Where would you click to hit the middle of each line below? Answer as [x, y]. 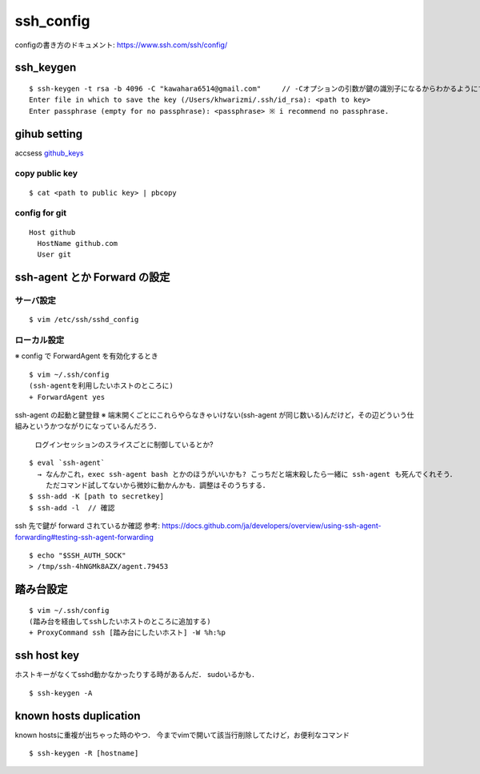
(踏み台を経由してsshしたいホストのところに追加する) [120, 622]
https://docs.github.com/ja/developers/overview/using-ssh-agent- [271, 526]
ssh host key [47, 656]
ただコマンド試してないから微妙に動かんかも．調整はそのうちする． [157, 485]
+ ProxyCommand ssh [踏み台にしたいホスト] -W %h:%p [127, 633]
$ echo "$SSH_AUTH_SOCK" [78, 555]
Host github [52, 232]
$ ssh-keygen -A [61, 693]
